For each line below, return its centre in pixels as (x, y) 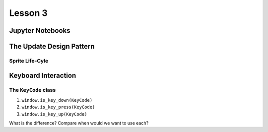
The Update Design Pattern (52, 46)
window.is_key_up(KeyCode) (54, 114)
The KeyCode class (33, 90)
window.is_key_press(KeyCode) (58, 107)
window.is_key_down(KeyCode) (57, 100)
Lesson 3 (29, 13)
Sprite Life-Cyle (29, 61)
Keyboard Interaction (43, 75)
